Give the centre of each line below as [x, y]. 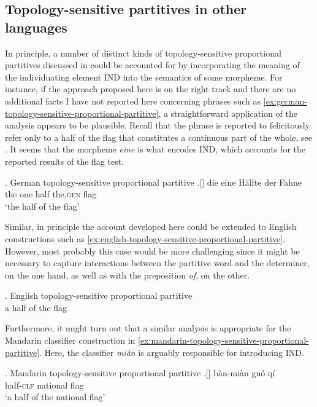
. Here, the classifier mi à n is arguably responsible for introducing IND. [172, 352]
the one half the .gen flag [51, 194]
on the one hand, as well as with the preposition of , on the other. [128, 275]
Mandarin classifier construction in [70, 340]
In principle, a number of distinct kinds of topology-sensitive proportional [143, 53]
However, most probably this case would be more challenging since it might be [152, 251]
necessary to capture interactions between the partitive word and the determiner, [157, 263]
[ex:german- [285, 101]
